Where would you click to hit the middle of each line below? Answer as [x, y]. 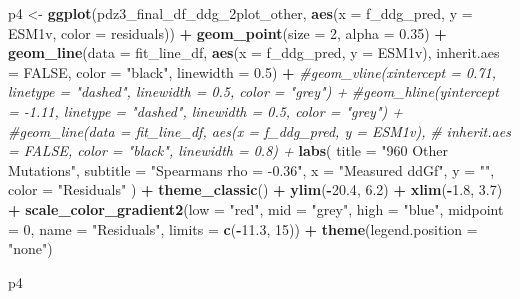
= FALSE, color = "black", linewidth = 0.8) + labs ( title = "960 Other [228, 150]
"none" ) [30, 248]
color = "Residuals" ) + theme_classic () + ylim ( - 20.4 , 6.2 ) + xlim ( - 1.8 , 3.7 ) [255, 189]
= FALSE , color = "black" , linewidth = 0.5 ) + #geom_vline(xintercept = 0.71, [252, 71]
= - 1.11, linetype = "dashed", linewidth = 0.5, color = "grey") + [206, 110]
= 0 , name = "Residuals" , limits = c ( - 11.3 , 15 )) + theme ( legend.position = [243, 228]
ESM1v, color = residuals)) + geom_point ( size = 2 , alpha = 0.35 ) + [227, 32]
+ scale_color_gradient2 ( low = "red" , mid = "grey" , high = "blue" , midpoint [256, 208]
